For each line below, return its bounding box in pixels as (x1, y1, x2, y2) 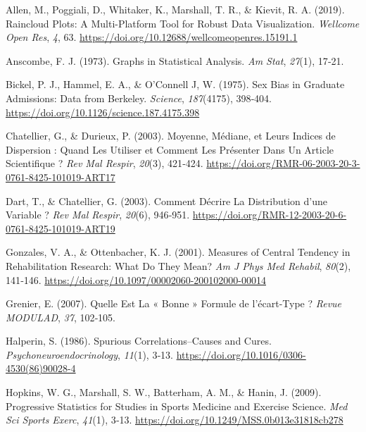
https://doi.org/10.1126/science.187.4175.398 (6, 104, 200, 119)
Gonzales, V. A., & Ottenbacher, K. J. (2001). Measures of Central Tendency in (6, 245, 351, 259)
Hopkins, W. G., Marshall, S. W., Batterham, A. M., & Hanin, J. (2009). (6, 385, 322, 400)
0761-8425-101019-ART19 (6, 221, 115, 235)
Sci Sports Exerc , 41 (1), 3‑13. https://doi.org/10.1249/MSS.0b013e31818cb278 (6, 412, 343, 427)
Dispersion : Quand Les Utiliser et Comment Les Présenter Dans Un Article (6, 142, 334, 156)
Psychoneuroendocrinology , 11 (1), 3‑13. (6, 347, 173, 362)
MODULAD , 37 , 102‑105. (6, 309, 116, 324)
